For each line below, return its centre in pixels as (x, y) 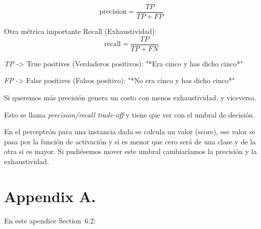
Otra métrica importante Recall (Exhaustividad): (80, 31)
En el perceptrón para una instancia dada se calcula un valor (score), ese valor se (130, 131)
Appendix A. (50, 196)
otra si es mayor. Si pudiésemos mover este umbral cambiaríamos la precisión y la (130, 151)
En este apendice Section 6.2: (50, 220)
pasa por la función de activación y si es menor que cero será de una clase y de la (130, 141)
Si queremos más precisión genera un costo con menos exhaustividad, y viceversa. (130, 97)
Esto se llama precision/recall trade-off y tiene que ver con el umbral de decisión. (129, 114)
